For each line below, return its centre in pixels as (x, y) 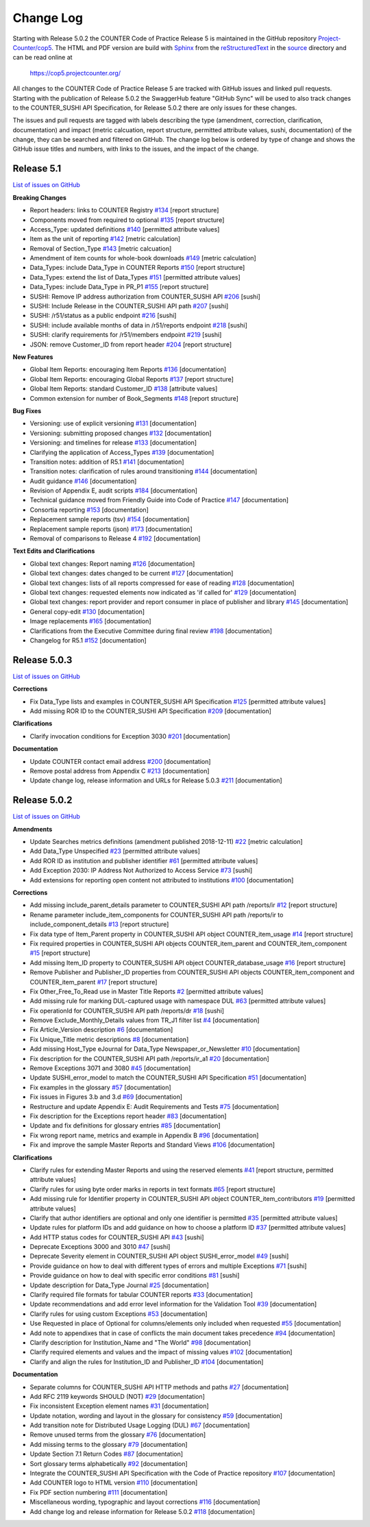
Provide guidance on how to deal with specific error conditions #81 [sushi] (135, 1276)
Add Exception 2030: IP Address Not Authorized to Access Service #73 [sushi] (141, 871)
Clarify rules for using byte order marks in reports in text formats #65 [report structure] (152, 1189)
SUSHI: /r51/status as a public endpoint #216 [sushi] (103, 316)
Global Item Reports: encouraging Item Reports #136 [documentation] (128, 369)
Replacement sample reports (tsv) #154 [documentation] (110, 519)
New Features (33, 357)
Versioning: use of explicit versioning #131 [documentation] (113, 423)
